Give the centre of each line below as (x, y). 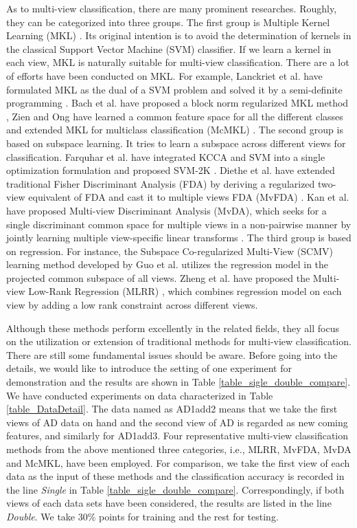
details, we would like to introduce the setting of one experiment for (149, 368)
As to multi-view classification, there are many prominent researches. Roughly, (172, 8)
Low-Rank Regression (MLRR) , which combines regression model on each (185, 291)
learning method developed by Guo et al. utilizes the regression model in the (168, 264)
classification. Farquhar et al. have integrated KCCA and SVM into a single (166, 156)
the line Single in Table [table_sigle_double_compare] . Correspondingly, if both (175, 489)
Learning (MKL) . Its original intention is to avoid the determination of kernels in (179, 35)
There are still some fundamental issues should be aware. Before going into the (172, 354)
